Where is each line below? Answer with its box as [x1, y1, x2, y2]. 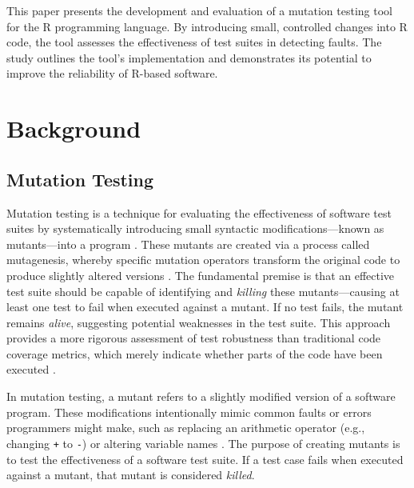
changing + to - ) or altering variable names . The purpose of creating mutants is [6, 434, 400, 451]
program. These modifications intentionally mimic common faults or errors [6, 403, 372, 420]
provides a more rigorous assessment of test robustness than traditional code [6, 330, 381, 346]
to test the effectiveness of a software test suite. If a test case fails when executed [6, 450, 404, 467]
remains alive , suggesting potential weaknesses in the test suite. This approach [6, 314, 391, 330]
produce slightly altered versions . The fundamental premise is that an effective [6, 266, 395, 283]
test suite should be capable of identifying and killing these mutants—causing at [6, 282, 400, 299]
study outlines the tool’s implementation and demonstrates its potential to [6, 49, 372, 66]
